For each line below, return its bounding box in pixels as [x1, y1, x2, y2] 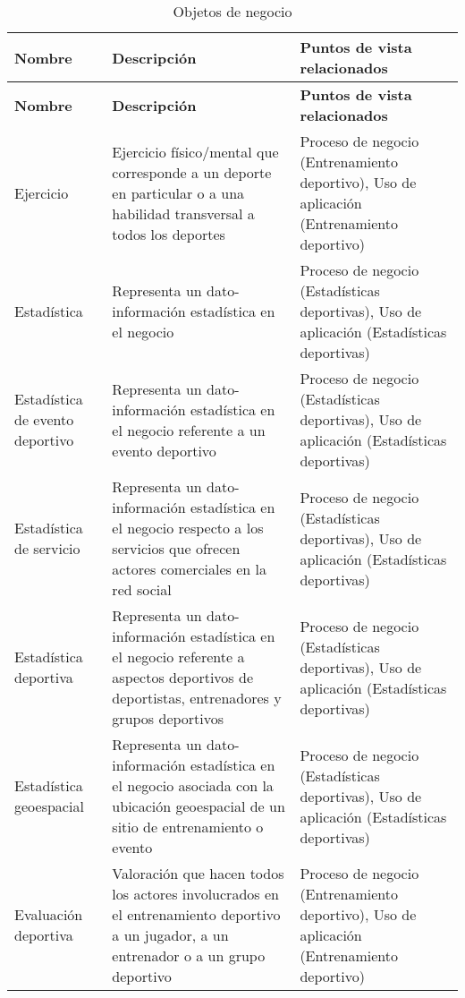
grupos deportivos [112, 708, 224, 729]
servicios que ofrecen [112, 538, 241, 559]
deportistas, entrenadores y [112, 687, 282, 708]
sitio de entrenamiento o [112, 816, 264, 837]
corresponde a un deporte [112, 161, 272, 183]
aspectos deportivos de [112, 667, 253, 687]
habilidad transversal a [112, 202, 255, 224]
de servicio [14, 538, 80, 559]
